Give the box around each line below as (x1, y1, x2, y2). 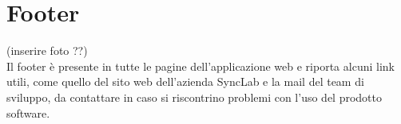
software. (6, 104, 50, 121)
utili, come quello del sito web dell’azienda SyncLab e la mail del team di (6, 73, 364, 90)
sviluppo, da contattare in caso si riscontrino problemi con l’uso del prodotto (6, 88, 383, 105)
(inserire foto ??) (6, 42, 88, 59)
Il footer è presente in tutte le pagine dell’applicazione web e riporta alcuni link (6, 57, 395, 74)
